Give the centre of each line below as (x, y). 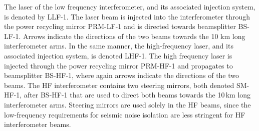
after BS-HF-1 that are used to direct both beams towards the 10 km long (137, 95)
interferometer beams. (38, 124)
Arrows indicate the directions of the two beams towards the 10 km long (134, 36)
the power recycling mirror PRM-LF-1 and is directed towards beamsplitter (120, 26)
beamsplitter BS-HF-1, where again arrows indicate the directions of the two (122, 75)
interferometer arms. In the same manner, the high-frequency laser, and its (119, 46)
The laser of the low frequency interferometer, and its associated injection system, (130, 6)
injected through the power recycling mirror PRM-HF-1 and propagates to (118, 65)
